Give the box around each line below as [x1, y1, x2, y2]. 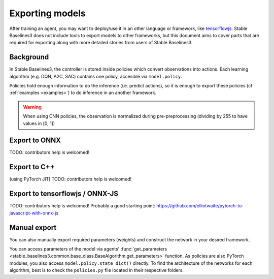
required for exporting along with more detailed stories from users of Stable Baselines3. [9, 40, 193, 46]
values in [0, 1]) [23, 120, 55, 127]
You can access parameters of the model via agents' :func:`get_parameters [9, 245, 167, 252]
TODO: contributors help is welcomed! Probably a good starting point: [9, 203, 156, 209]
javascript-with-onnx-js [9, 210, 58, 216]
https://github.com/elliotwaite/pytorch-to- [156, 203, 244, 209]
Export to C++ [9, 163, 55, 171]
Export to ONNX [9, 136, 61, 145]
